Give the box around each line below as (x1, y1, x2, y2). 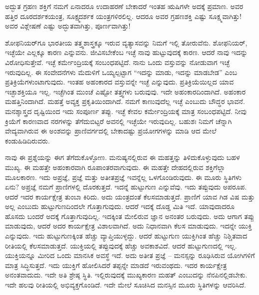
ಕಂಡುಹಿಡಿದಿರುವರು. (5, 135, 50, 145)
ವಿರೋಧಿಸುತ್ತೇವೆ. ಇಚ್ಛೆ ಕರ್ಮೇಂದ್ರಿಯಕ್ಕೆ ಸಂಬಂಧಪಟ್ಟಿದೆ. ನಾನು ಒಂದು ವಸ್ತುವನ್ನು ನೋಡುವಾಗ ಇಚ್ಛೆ (5, 56, 230, 67)
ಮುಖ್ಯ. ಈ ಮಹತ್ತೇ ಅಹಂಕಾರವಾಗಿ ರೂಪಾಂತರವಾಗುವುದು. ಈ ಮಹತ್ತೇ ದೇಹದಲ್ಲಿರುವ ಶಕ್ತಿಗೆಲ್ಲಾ (5, 161, 226, 172)
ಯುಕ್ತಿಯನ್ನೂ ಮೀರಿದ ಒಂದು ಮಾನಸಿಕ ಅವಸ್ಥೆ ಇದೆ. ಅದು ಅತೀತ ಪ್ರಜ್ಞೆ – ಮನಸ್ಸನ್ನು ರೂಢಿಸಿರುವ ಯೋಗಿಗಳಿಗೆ (5, 250, 255, 260)
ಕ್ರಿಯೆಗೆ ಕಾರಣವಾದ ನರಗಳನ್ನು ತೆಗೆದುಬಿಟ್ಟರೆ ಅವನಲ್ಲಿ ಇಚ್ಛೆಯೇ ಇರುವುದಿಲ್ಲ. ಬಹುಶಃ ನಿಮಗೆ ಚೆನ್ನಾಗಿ (5, 115, 232, 126)
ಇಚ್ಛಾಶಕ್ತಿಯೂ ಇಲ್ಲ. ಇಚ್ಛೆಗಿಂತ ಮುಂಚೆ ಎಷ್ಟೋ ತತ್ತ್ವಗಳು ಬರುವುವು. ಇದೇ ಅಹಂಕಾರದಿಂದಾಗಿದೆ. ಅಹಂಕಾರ (5, 86, 246, 96)
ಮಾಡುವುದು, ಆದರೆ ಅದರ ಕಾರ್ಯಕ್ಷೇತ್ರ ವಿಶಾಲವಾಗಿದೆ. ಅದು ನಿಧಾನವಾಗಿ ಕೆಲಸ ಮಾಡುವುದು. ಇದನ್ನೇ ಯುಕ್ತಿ (5, 220, 253, 231)
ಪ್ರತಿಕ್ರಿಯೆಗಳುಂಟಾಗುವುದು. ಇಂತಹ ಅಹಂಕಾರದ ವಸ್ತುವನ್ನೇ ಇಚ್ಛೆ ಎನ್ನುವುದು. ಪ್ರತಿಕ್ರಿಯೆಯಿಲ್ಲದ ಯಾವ (5, 76, 234, 87)
